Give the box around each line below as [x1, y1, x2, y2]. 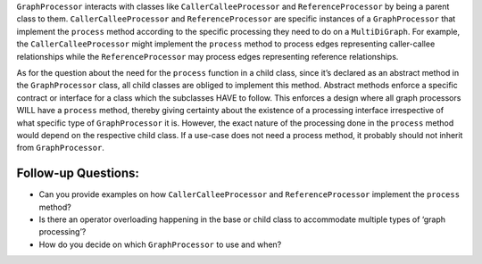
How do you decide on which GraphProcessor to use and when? [38, 239, 282, 250]
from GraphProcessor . [16, 143, 104, 153]
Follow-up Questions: [16, 166, 140, 181]
